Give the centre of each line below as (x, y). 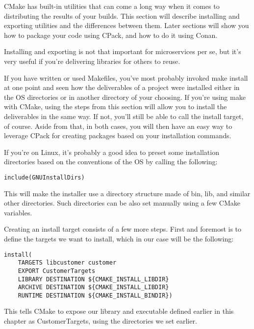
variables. (18, 212)
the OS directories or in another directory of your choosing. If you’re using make (125, 97)
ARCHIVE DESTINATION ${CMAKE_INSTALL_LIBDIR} (93, 287)
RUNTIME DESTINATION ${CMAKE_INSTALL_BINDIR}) (95, 295)
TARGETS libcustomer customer (67, 263)
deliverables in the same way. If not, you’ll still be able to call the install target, (124, 116)
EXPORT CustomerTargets (57, 271)
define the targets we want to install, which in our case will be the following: (119, 238)
